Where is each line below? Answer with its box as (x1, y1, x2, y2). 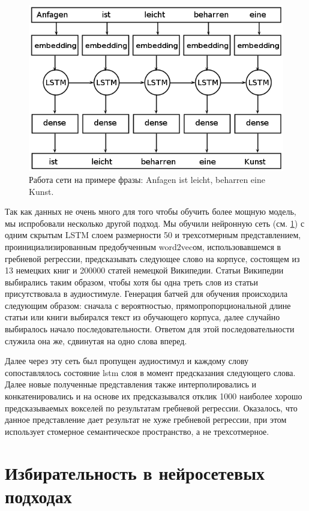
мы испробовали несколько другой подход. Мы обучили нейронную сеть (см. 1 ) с (5, 217, 305, 229)
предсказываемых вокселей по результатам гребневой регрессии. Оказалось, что (5, 401, 298, 414)
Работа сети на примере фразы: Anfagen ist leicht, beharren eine (29, 173, 265, 185)
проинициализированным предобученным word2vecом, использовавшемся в (5, 240, 281, 253)
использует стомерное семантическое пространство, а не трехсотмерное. (5, 425, 269, 437)
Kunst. (29, 185, 54, 197)
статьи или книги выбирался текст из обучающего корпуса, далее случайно (5, 311, 280, 323)
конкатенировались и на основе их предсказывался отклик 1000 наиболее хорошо (5, 390, 302, 402)
